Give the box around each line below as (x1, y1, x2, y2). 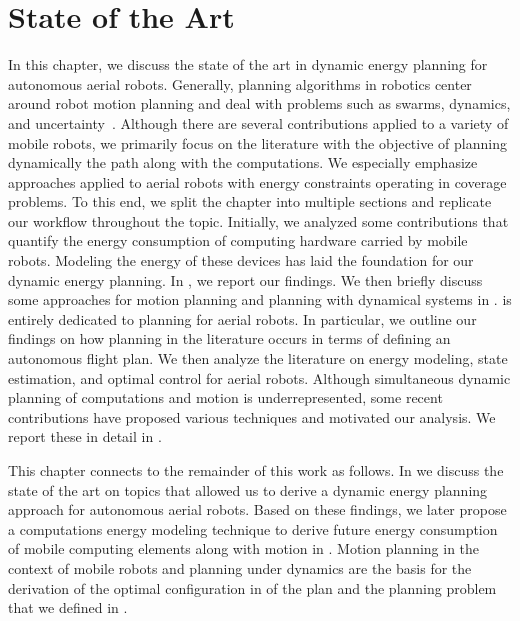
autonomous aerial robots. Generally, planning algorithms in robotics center (8, 73, 472, 94)
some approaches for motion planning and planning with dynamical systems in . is (8, 289, 512, 310)
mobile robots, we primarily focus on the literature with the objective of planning (8, 132, 507, 153)
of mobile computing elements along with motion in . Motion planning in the (8, 538, 480, 559)
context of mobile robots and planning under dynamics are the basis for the (8, 557, 472, 578)
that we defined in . (8, 597, 128, 618)
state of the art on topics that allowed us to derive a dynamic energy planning (8, 479, 488, 500)
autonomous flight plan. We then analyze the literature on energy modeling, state (8, 348, 508, 369)
